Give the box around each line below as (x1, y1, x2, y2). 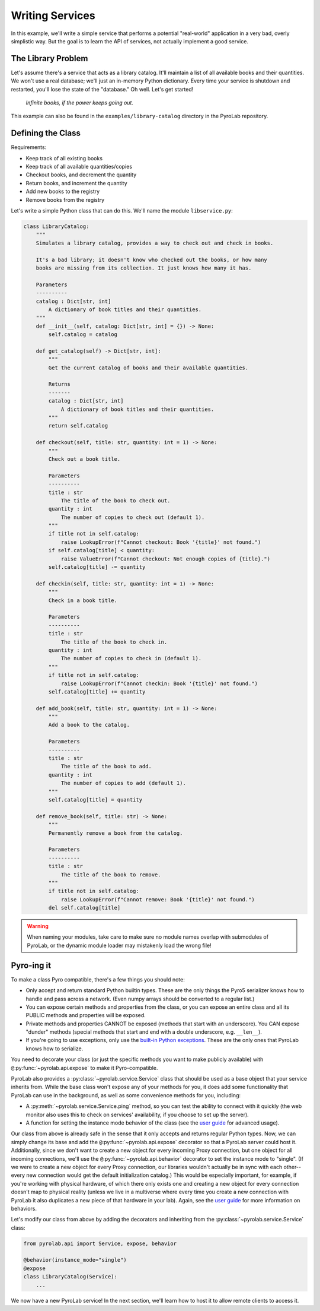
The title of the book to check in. (60, 638, 168, 645)
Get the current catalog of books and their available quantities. (48, 364, 249, 371)
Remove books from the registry (25, 196, 105, 203)
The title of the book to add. (60, 763, 152, 770)
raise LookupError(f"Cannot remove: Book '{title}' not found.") (60, 896, 255, 902)
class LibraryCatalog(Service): (23, 1274, 118, 1280)
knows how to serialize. (25, 1045, 84, 1052)
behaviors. (11, 1205, 37, 1212)
